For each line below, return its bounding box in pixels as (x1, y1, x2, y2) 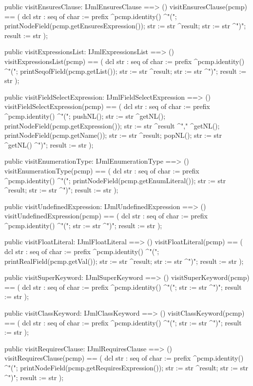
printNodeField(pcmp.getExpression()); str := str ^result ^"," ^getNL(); (4, 120, 220, 130)
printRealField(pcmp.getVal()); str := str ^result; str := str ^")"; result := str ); (4, 256, 244, 266)
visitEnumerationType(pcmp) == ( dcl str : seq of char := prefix (4, 165, 199, 175)
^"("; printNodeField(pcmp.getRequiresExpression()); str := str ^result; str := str (4, 363, 249, 372)
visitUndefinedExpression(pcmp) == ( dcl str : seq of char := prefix (4, 211, 208, 221)
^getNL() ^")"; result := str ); (4, 139, 94, 150)
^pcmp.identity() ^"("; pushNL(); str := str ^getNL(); (4, 110, 166, 121)
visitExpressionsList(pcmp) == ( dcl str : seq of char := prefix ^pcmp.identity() (4, 56, 245, 66)
